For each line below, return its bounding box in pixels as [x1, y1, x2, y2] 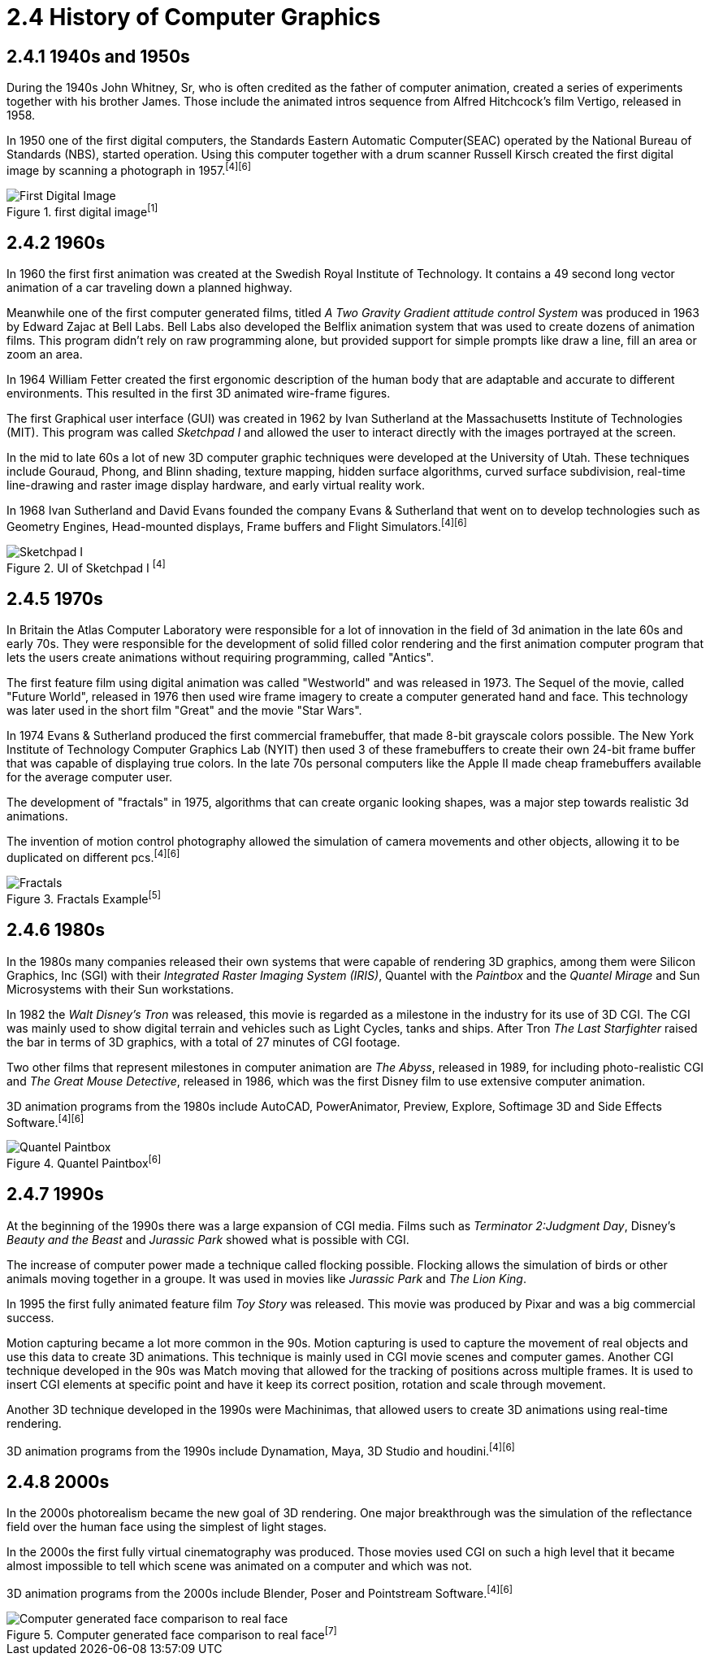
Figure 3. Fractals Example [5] [6, 890, 161, 906]
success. [6, 1310, 54, 1325]
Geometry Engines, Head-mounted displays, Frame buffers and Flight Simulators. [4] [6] [6, 517, 467, 533]
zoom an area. [6, 347, 83, 362]
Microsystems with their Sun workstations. [6, 981, 234, 996]
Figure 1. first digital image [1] [6, 202, 158, 219]
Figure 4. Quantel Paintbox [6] [6, 1154, 162, 1170]
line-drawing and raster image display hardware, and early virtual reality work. [6, 478, 425, 493]
